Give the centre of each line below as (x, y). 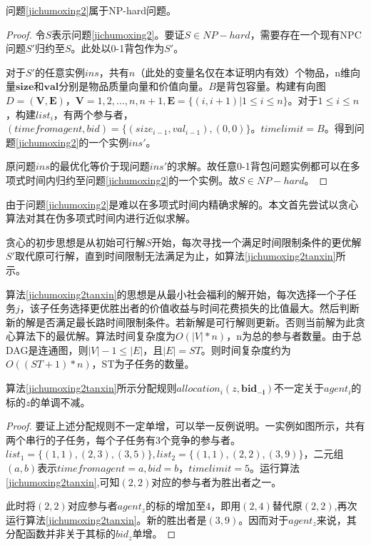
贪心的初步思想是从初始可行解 (76, 242)
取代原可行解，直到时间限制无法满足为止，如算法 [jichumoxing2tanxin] (175, 256)
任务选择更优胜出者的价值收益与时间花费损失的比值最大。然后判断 (204, 308)
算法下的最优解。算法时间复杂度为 (95, 336)
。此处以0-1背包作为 (118, 48)
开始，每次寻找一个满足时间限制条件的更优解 (256, 242)
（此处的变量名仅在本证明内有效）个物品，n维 (243, 72)
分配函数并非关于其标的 (61, 534)
